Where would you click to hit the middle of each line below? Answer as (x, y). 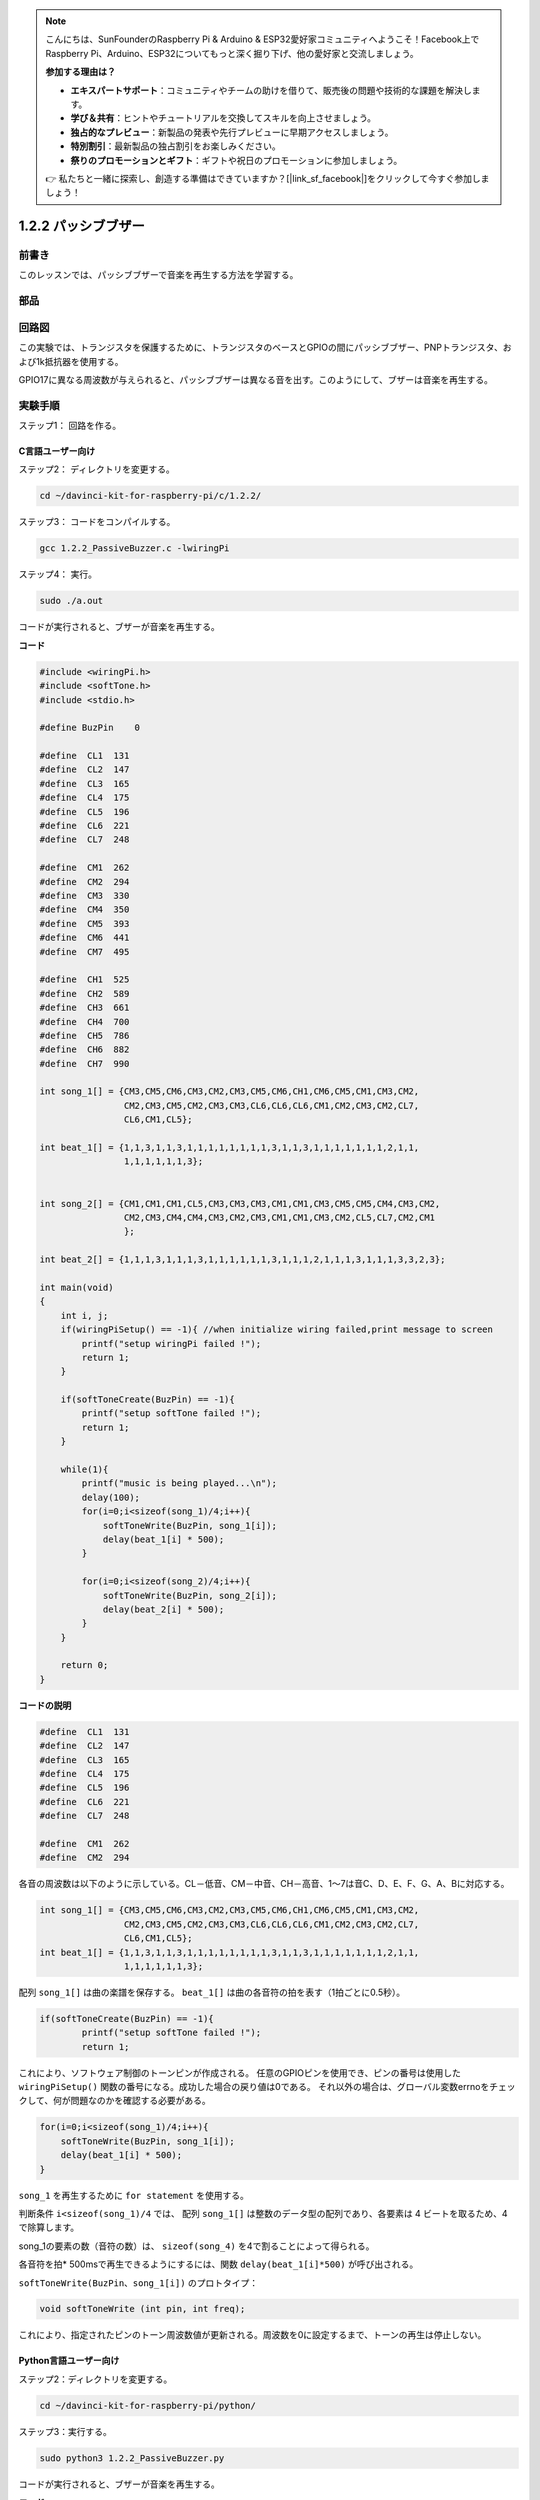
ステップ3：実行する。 (65, 2431)
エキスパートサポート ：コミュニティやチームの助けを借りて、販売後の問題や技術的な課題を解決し (271, 90)
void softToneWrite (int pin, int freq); (142, 2309)
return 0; (84, 1665)
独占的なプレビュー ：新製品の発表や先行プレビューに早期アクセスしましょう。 (232, 132)
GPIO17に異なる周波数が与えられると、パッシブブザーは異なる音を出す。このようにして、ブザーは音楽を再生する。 (256, 379)
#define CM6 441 (84, 938)
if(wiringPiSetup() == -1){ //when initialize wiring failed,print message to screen (277, 1329)
